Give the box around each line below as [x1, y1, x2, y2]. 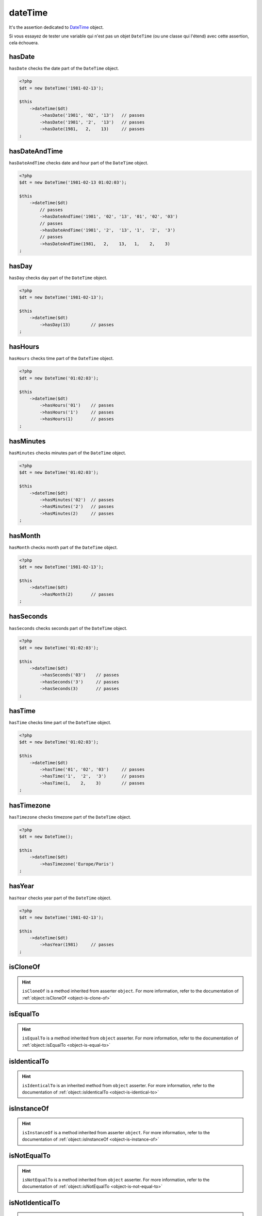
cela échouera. [9, 40, 39, 46]
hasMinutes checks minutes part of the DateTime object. [9, 450, 126, 456]
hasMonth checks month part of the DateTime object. [9, 544, 118, 550]
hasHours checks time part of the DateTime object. [9, 356, 114, 361]
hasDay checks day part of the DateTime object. [9, 275, 108, 281]
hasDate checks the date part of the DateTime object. [9, 66, 119, 72]
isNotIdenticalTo [9, 1199, 60, 1207]
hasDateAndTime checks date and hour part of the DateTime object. [9, 160, 148, 165]
